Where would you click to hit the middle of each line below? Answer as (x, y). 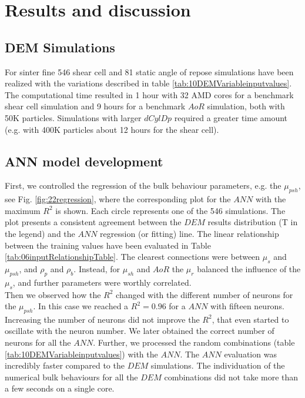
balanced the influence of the (249, 268)
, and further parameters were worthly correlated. (102, 282)
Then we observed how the (53, 294)
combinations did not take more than (231, 377)
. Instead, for (97, 268)
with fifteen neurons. (247, 306)
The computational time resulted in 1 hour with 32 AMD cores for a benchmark (149, 94)
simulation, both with (246, 106)
